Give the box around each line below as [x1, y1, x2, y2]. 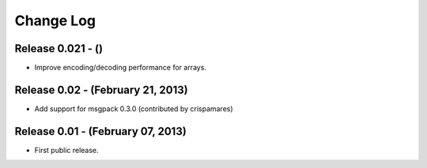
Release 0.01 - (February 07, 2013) [14, 125, 187, 138]
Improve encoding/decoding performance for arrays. [34, 63, 207, 73]
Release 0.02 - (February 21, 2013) [14, 83, 189, 96]
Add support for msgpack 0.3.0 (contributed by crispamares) [34, 103, 233, 114]
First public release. [34, 145, 99, 155]
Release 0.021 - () [14, 42, 103, 55]
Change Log [14, 12, 96, 29]
